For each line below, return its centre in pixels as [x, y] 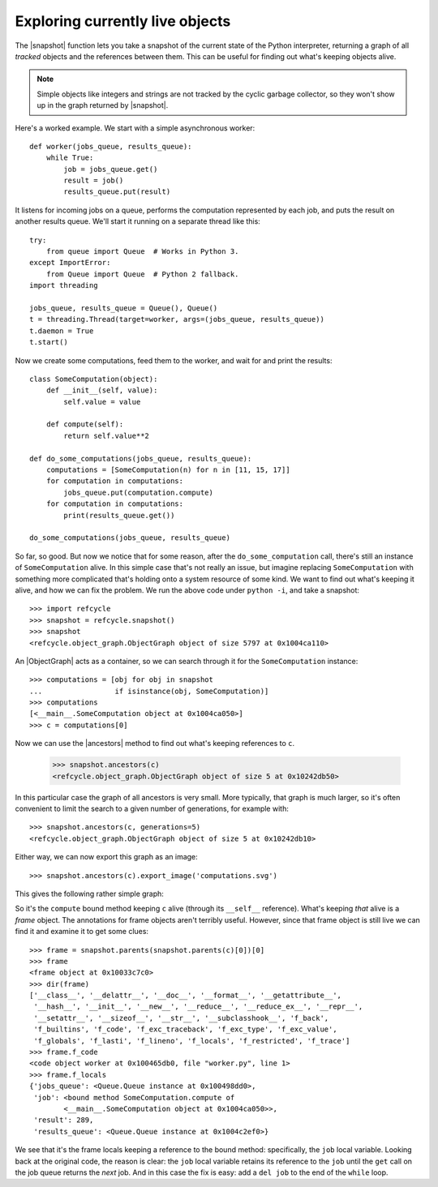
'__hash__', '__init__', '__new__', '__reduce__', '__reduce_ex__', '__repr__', [198, 1007]
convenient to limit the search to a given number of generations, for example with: [152, 808]
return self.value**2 [107, 435]
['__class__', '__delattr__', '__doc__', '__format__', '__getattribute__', [186, 996]
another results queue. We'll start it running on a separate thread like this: [138, 221]
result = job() [94, 181]
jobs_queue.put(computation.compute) [139, 492]
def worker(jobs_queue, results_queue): [111, 146]
